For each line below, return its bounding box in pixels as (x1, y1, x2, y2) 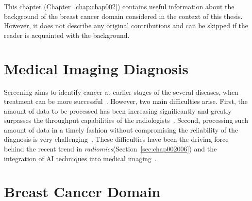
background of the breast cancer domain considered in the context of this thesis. (4, 11, 243, 21)
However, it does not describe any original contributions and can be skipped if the (4, 20, 248, 31)
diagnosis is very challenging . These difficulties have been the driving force (4, 134, 229, 144)
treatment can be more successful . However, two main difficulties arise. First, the (4, 96, 248, 106)
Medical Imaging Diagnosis (4, 58, 188, 78)
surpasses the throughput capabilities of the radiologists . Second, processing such (4, 115, 249, 125)
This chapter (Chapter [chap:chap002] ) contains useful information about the (4, 1, 235, 11)
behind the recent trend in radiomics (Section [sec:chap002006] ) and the (4, 144, 217, 154)
